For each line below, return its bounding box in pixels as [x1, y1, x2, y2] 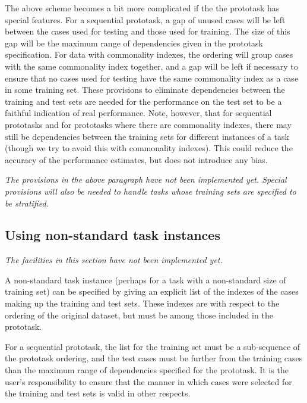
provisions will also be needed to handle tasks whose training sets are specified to [5, 185, 296, 197]
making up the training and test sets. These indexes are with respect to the [5, 297, 280, 310]
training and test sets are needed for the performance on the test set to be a [5, 95, 282, 107]
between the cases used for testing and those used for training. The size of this [5, 25, 290, 38]
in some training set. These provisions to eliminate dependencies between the [5, 83, 285, 96]
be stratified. [5, 196, 49, 209]
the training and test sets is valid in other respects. [5, 387, 191, 399]
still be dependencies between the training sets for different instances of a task [5, 130, 289, 142]
